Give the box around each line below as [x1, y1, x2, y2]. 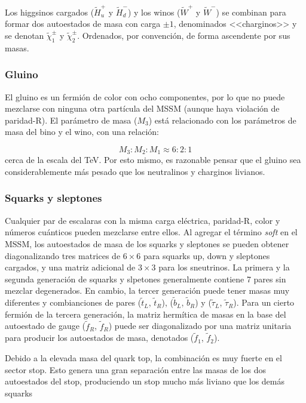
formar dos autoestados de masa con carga [5, 17, 161, 30]
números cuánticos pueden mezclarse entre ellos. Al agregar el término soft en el [5, 226, 298, 238]
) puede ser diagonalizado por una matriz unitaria [108, 319, 292, 332]
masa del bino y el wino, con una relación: [5, 125, 159, 138]
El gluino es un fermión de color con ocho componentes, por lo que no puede [5, 90, 285, 103]
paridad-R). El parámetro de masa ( [5, 113, 137, 126]
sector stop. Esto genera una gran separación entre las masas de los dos [5, 363, 266, 376]
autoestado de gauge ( [5, 319, 86, 332]
